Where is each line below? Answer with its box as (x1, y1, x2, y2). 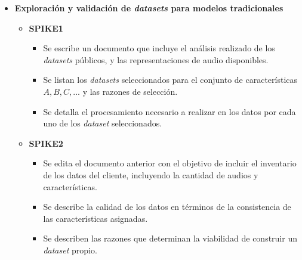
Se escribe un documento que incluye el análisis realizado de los (43, 42, 275, 54)
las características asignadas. (43, 212, 148, 224)
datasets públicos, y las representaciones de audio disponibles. (43, 53, 269, 66)
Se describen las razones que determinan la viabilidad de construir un (43, 232, 297, 244)
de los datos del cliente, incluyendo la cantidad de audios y (43, 168, 258, 181)
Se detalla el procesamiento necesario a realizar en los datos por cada (43, 105, 296, 117)
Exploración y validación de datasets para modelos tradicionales (14, 2, 283, 14)
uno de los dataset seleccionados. (43, 117, 162, 129)
